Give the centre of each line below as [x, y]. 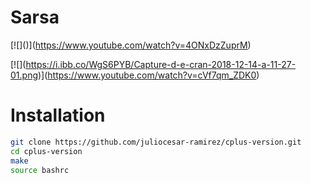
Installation [58, 115]
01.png [24, 75]
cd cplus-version [46, 151]
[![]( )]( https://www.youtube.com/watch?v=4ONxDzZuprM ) [131, 45]
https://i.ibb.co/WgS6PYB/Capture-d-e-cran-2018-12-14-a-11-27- [161, 64]
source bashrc [40, 170]
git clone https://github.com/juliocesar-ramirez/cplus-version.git [156, 142]
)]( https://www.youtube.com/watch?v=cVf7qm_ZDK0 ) [149, 75]
